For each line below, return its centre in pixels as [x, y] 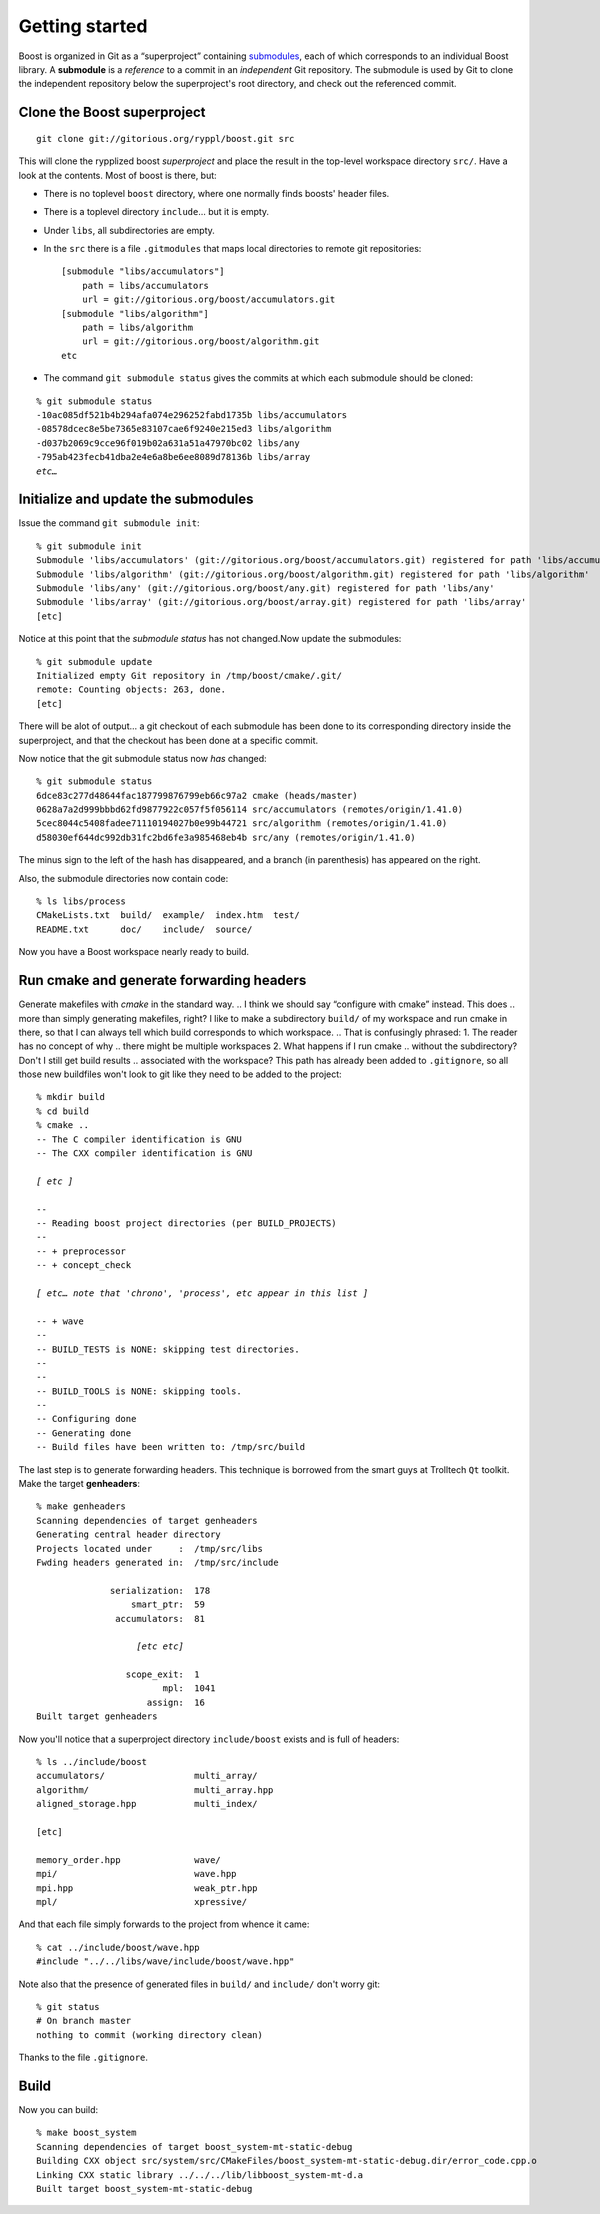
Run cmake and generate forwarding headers [162, 980]
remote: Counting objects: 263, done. [131, 689]
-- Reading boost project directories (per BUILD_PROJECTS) [186, 1223]
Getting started [83, 26]
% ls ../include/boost [92, 1762]
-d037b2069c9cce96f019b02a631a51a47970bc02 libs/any [168, 443]
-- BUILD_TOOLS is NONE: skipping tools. [139, 1391]
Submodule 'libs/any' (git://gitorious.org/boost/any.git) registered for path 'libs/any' [265, 588]
